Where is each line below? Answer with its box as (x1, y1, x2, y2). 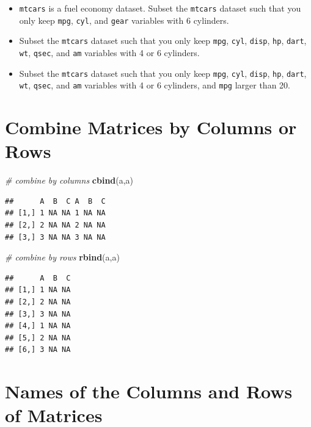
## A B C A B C (5, 196, 106, 206)
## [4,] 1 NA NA (5, 321, 71, 331)
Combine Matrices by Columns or (5, 115, 297, 140)
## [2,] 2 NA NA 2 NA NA (5, 221, 106, 230)
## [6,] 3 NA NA (5, 345, 71, 354)
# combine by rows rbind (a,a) (5, 251, 120, 264)
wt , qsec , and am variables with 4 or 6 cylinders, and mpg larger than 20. (19, 79, 290, 91)
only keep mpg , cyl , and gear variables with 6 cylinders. (19, 13, 229, 26)
